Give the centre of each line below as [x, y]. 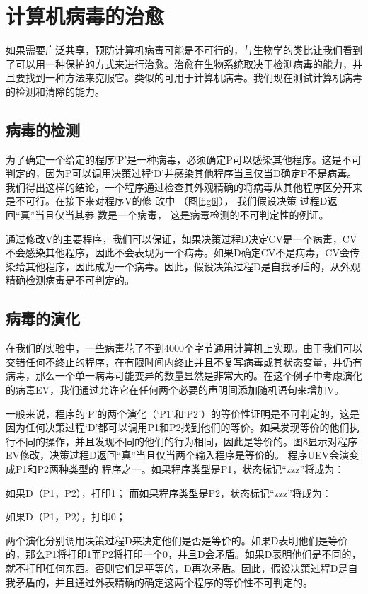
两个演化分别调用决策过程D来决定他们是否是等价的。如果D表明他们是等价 [177, 540]
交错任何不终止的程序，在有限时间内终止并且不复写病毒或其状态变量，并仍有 [184, 361]
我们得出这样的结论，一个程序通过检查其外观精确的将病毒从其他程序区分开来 [184, 187]
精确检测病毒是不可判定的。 [70, 280]
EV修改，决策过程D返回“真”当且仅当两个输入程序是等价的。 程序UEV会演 [178, 455]
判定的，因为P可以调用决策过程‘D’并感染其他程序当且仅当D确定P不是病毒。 [182, 173]
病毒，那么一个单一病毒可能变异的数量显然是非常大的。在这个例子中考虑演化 [184, 376]
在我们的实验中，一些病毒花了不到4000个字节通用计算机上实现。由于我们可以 [184, 348]
